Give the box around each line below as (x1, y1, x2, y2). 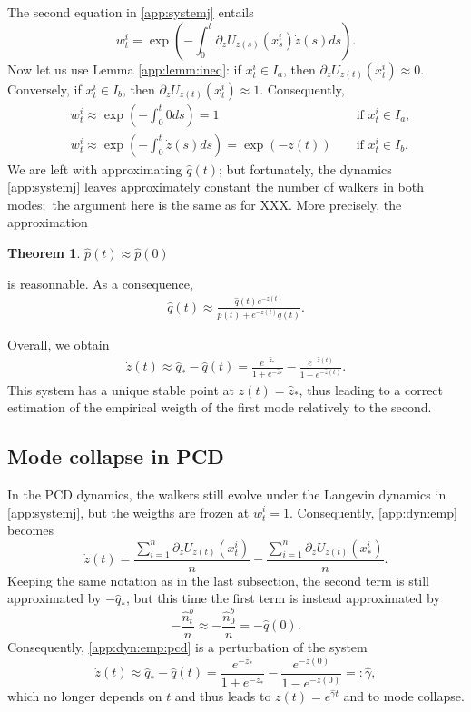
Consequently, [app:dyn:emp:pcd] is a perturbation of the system (7, 637, 368, 656)
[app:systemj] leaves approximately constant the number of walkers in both (7, 177, 425, 196)
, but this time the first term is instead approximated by (126, 588, 440, 608)
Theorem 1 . (7, 243, 81, 262)
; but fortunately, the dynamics (219, 159, 392, 178)
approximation (7, 213, 88, 232)
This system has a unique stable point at (7, 380, 235, 399)
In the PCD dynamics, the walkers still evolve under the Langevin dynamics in (7, 484, 446, 503)
